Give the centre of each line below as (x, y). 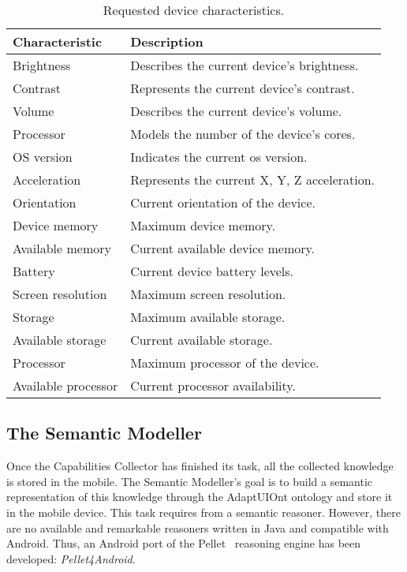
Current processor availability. (213, 385)
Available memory (62, 248)
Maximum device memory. (203, 225)
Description (167, 41)
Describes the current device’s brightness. (245, 65)
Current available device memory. (223, 248)
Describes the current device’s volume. (236, 111)
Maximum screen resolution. (208, 294)
